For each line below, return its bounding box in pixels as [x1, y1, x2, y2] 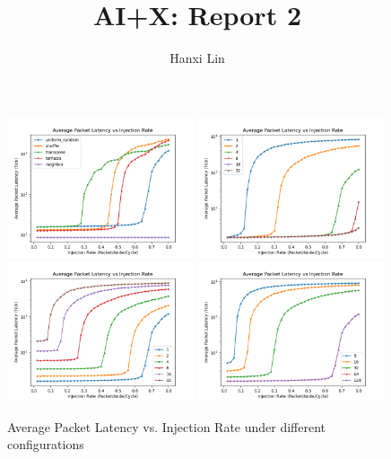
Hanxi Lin [169, 49, 225, 67]
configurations [7, 435, 84, 454]
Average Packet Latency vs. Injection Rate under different [7, 417, 326, 436]
